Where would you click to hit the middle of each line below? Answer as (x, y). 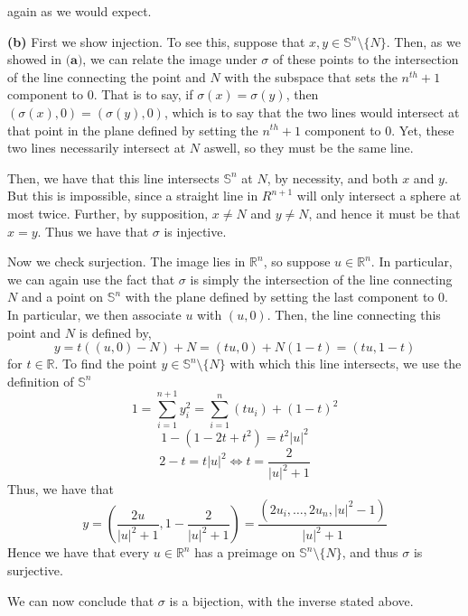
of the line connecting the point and (107, 76)
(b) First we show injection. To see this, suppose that (156, 41)
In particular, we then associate (94, 314)
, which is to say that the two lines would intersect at (312, 112)
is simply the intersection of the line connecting (321, 279)
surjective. (35, 569)
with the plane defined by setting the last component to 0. (286, 297)
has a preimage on (245, 552)
